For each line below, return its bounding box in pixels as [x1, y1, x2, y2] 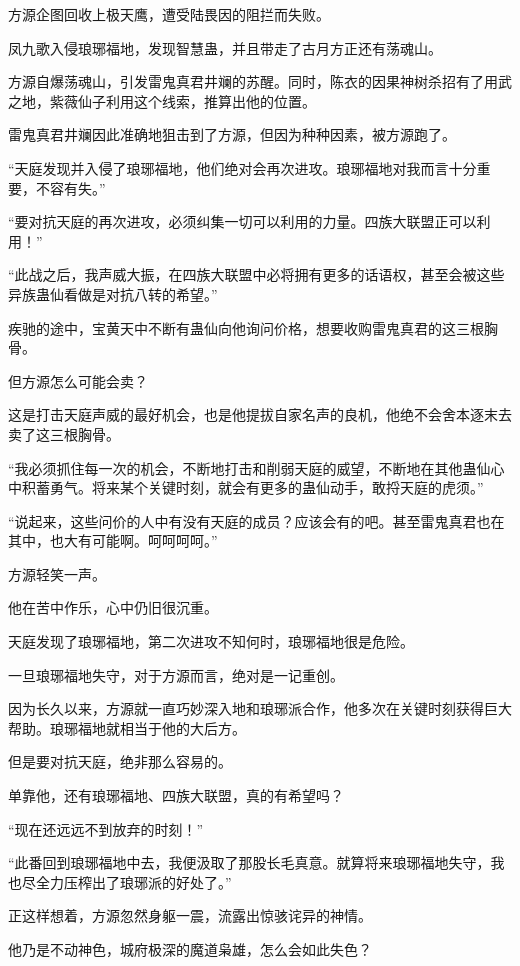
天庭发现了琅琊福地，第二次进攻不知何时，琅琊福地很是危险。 [8, 631, 414, 652]
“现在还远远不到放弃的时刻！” [8, 818, 204, 839]
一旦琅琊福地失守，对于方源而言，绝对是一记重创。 [8, 664, 344, 685]
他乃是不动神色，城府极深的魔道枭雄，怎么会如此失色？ [8, 939, 372, 959]
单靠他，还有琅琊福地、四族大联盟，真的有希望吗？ [8, 785, 344, 806]
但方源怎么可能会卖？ [8, 370, 148, 391]
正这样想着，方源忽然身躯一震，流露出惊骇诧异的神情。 [8, 905, 372, 926]
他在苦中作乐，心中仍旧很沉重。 [8, 597, 218, 618]
